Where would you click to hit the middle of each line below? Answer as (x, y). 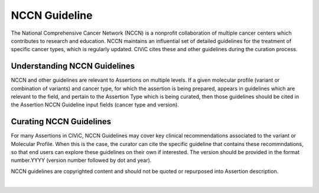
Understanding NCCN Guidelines (73, 66)
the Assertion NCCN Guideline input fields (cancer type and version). (95, 105)
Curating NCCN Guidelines (61, 122)
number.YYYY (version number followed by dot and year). (81, 160)
